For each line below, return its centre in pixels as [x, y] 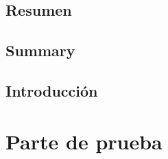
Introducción [52, 90]
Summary [40, 50]
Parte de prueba [84, 141]
